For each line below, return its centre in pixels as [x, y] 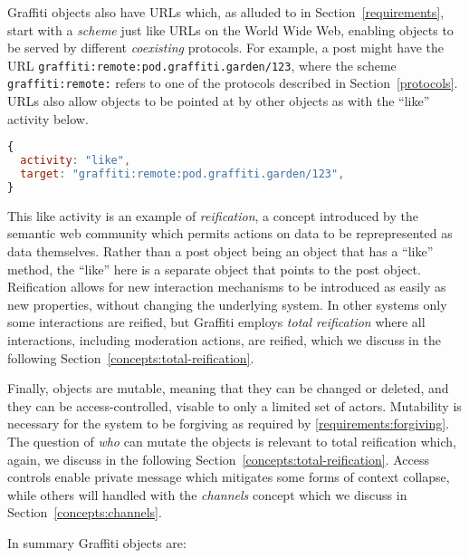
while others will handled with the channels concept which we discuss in [207, 494]
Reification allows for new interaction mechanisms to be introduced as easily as [227, 287]
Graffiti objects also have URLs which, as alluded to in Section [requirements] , [226, 12]
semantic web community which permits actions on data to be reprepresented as [230, 233]
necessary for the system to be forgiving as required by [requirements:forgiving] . [229, 423]
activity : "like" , [76, 161]
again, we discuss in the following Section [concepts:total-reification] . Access [218, 459]
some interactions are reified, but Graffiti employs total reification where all [216, 322]
